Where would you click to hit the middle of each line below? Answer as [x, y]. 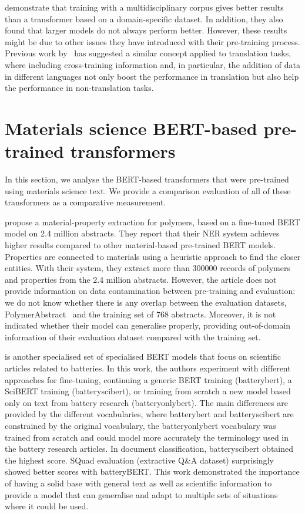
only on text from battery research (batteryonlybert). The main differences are [146, 402]
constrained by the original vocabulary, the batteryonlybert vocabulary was [140, 425]
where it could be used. [47, 506]
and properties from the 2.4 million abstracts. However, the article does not [141, 279]
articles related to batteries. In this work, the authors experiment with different [148, 368]
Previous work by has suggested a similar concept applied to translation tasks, [148, 53]
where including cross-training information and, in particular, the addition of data [152, 64]
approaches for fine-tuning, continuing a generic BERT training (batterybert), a [148, 379]
